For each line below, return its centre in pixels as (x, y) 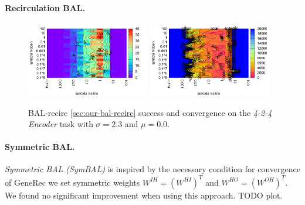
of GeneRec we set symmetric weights (72, 182)
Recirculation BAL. (45, 7)
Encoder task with (61, 124)
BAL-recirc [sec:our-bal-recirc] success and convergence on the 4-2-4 (150, 112)
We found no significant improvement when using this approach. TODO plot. (144, 195)
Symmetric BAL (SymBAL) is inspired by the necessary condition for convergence (152, 169)
